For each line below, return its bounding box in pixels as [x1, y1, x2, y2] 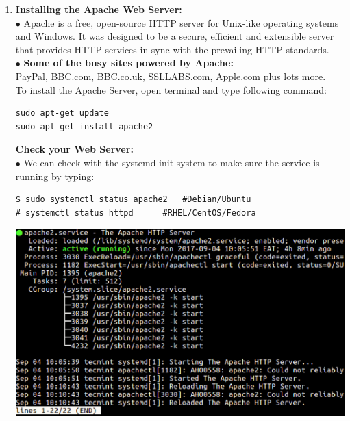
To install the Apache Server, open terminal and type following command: [15, 82, 327, 97]
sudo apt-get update [15, 108, 109, 118]
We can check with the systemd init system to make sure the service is [23, 155, 320, 169]
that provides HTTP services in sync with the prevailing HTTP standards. [15, 42, 329, 56]
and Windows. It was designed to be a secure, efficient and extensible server [15, 29, 334, 43]
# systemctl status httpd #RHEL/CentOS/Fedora [15, 207, 256, 218]
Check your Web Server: [15, 142, 134, 156]
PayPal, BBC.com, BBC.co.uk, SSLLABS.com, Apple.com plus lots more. [15, 68, 326, 83]
